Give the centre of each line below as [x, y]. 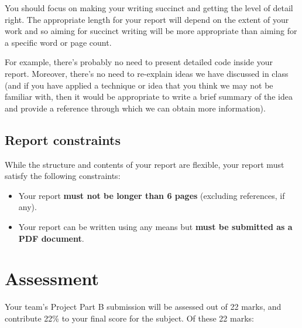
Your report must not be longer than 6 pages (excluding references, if [152, 195]
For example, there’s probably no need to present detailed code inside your [139, 62]
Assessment [52, 278]
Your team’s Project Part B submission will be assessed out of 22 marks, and [143, 307]
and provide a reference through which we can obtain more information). [135, 108]
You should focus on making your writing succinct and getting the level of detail [149, 8]
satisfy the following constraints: [63, 176]
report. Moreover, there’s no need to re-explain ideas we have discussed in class [147, 73]
